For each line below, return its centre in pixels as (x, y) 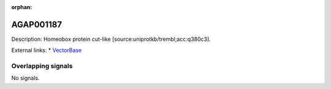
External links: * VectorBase (47, 50)
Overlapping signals (42, 66)
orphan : (22, 7)
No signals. (25, 78)
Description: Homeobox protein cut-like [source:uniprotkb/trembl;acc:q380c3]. (111, 39)
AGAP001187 (37, 24)
